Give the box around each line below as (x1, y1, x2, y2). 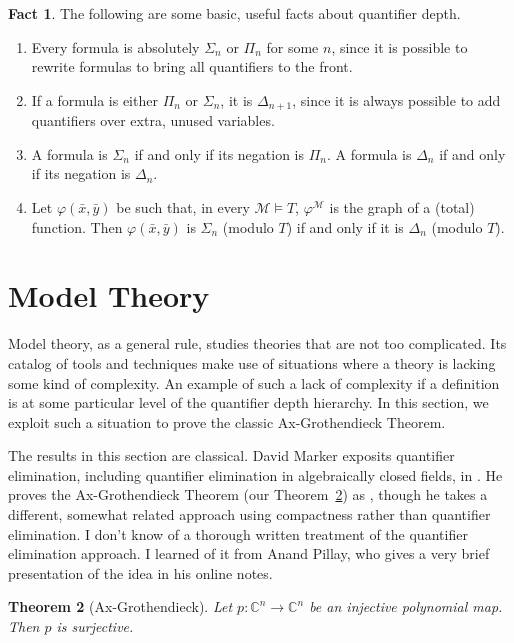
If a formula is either (31, 89, 158, 110)
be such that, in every (116, 197, 250, 218)
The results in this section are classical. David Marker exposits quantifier (8, 445, 455, 466)
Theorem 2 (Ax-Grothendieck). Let (8, 596, 233, 617)
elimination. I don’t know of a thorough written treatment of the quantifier (8, 523, 468, 544)
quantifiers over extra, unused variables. (31, 110, 275, 131)
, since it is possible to (331, 36, 468, 57)
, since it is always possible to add (292, 89, 501, 110)
